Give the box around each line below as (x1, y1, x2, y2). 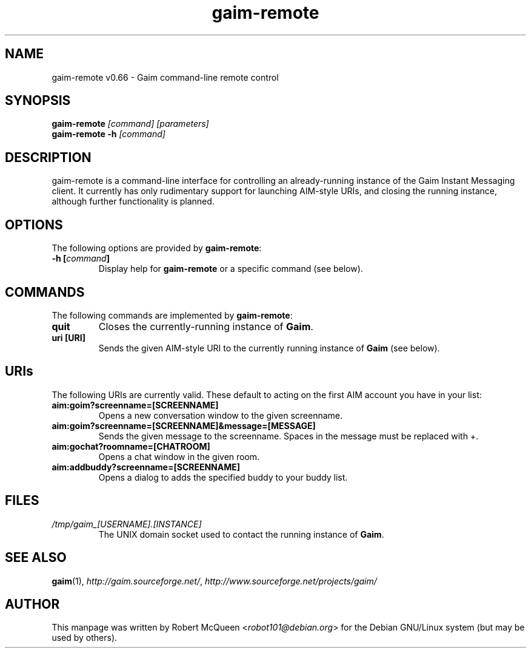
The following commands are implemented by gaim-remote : (52, 310, 293, 320)
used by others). (52, 632, 118, 643)
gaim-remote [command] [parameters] (52, 118, 209, 129)
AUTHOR (5, 596, 60, 612)
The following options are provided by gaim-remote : (52, 243, 262, 254)
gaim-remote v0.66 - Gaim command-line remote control (52, 72, 279, 83)
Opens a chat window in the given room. (98, 451, 260, 462)
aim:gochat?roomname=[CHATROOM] (52, 441, 210, 452)
